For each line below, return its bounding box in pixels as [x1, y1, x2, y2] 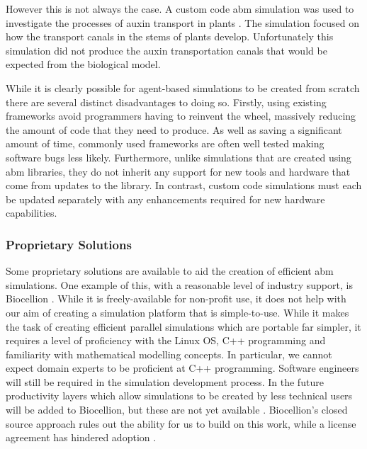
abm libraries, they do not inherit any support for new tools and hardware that [6, 164, 351, 178]
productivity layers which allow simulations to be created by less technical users [6, 388, 353, 403]
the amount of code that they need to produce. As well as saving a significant [6, 122, 342, 137]
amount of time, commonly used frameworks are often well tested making [6, 136, 324, 151]
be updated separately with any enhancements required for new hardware [6, 191, 325, 206]
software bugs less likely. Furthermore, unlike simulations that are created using [6, 149, 351, 164]
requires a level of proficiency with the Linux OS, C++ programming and [6, 333, 326, 348]
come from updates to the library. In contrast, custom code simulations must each [6, 178, 362, 193]
